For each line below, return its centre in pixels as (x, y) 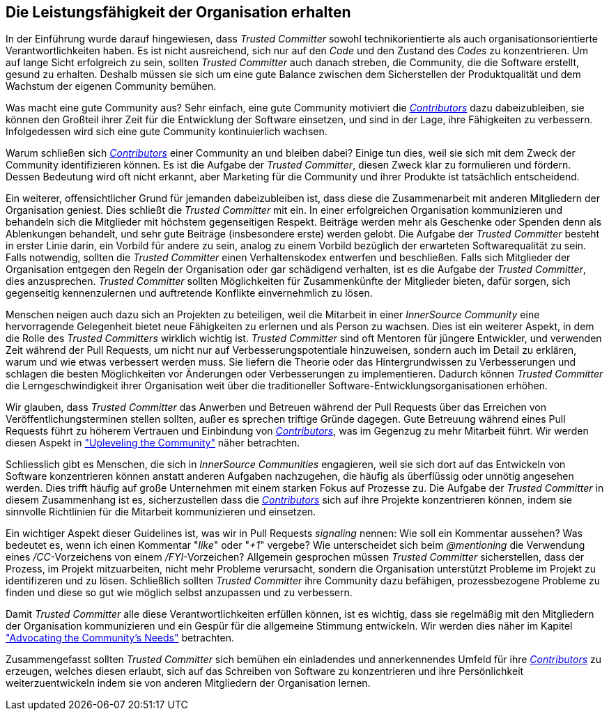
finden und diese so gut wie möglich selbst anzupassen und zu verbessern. (179, 593)
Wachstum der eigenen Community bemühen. (111, 86)
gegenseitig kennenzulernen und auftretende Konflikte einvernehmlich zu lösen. (189, 293)
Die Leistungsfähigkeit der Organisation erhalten (178, 12)
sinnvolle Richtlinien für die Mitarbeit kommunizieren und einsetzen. (161, 512)
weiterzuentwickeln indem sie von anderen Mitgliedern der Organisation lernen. (188, 683)
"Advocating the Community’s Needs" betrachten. (120, 638)
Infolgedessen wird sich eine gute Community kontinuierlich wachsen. (167, 132)
